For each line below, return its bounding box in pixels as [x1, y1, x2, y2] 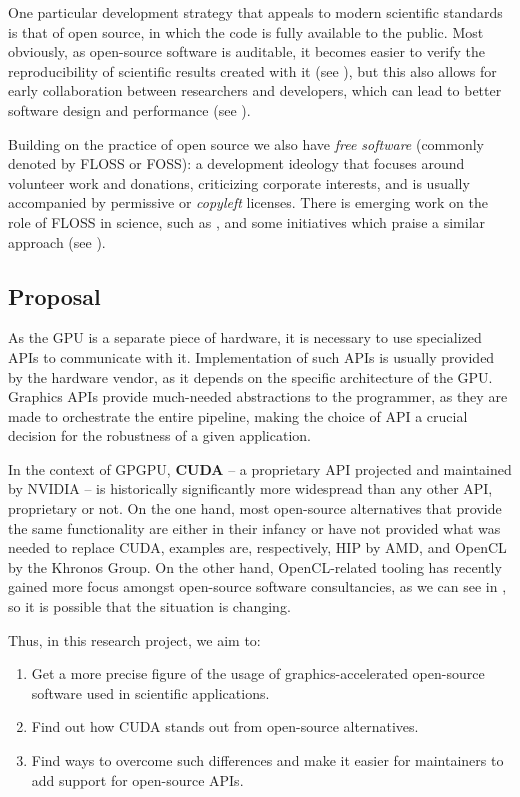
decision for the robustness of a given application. [8, 425, 311, 446]
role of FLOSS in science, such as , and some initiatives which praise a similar [8, 211, 486, 232]
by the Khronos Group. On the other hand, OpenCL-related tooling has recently [8, 556, 502, 577]
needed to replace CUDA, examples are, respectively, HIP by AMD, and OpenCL [8, 537, 507, 558]
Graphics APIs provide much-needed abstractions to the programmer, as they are [8, 386, 508, 407]
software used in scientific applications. [31, 682, 270, 703]
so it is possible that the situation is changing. [8, 596, 291, 617]
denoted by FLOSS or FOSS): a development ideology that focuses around [8, 153, 465, 174]
